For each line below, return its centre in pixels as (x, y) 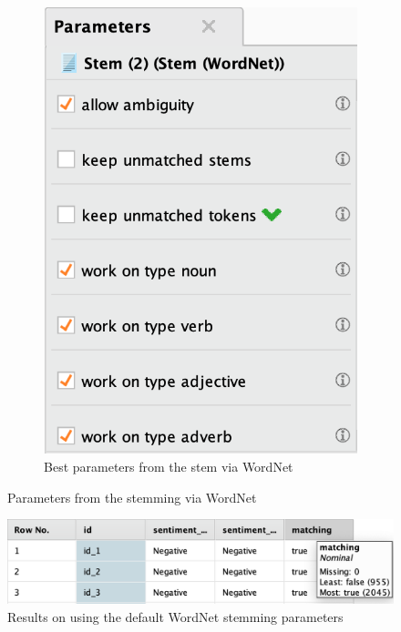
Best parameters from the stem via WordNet (169, 467)
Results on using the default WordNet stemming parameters (175, 616)
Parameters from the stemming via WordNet (132, 497)
